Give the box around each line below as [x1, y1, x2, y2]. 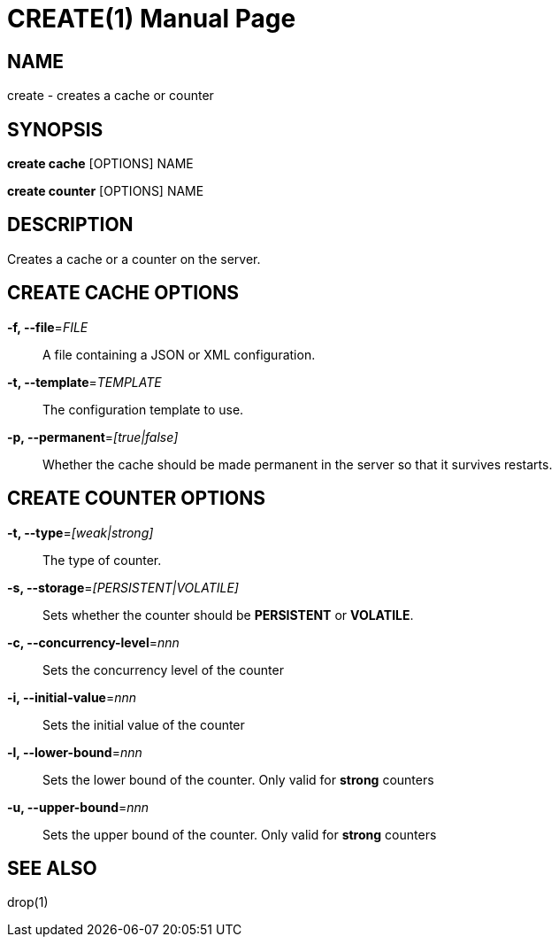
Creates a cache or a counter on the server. [7, 251, 261, 267]
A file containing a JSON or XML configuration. [42, 346, 316, 362]
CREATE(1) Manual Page [7, 4, 296, 34]
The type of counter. [42, 552, 162, 568]
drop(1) [7, 894, 49, 910]
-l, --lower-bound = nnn [7, 744, 142, 760]
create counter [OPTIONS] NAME [7, 183, 204, 199]
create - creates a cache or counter [7, 88, 214, 104]
